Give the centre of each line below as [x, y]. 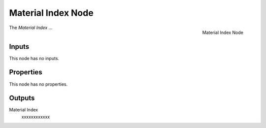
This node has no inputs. [34, 58]
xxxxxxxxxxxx [36, 117]
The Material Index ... [31, 28]
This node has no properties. [38, 84]
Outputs [22, 98]
